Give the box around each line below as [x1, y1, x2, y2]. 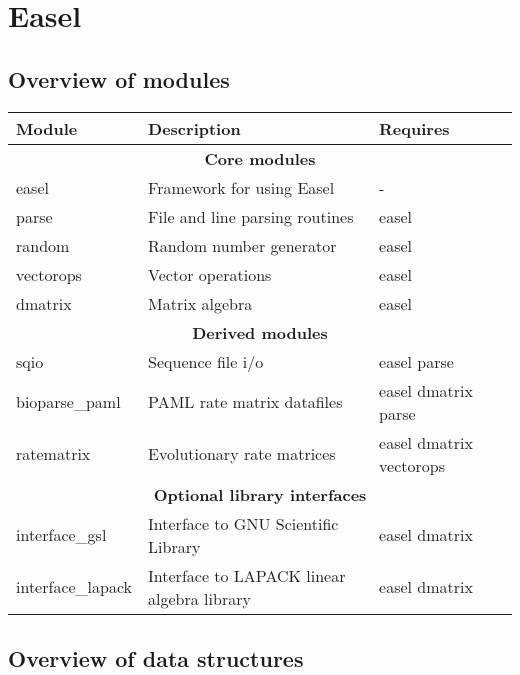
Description [148, 116, 241, 140]
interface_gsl [16, 523, 107, 547]
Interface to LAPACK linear [148, 563, 346, 587]
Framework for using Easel [148, 175, 335, 199]
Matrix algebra [148, 291, 253, 315]
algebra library [148, 586, 251, 610]
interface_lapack [16, 575, 133, 599]
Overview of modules [8, 63, 230, 94]
